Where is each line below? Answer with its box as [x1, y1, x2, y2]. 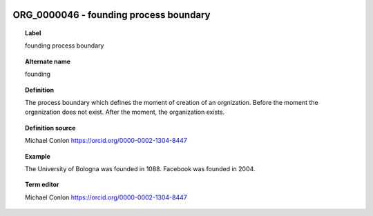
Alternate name [25, 57, 71, 66]
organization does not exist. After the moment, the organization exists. [25, 108, 225, 117]
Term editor [25, 180, 59, 189]
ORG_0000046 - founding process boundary [12, 9, 211, 21]
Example [25, 152, 51, 160]
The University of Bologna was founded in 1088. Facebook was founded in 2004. [25, 164, 256, 173]
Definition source [25, 124, 76, 132]
